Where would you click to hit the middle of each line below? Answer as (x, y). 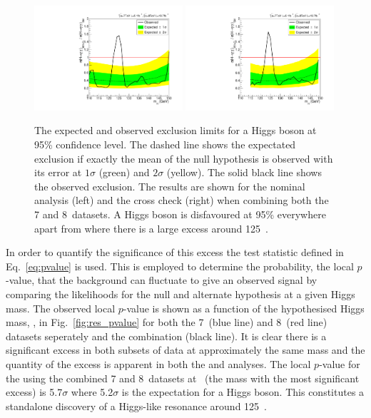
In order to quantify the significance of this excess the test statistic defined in (175, 252)
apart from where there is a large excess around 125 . (151, 228)
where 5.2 (92, 392)
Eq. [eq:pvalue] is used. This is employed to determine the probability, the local (180, 266)
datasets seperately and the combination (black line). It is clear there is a (166, 336)
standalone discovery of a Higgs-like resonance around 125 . (136, 406)
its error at (58, 172)
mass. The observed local (61, 308)
